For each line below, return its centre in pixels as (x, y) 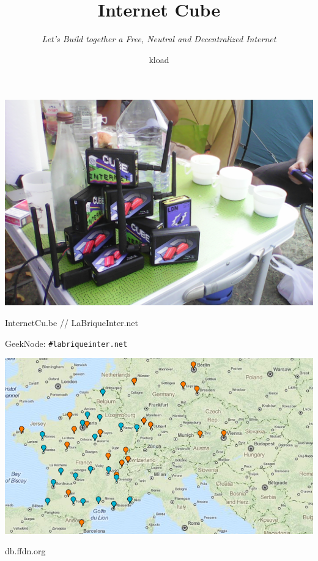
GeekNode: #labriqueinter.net (66, 343)
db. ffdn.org (25, 551)
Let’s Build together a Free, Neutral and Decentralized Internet (159, 39)
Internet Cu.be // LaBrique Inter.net (72, 323)
